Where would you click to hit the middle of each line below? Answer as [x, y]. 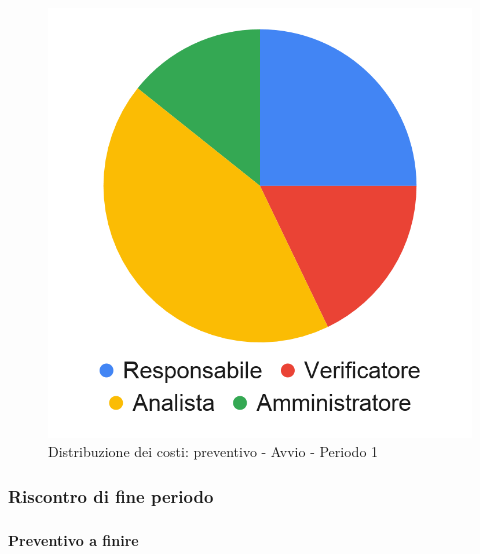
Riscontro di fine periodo [111, 495]
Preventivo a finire [73, 540]
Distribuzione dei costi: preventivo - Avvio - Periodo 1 [213, 451]
